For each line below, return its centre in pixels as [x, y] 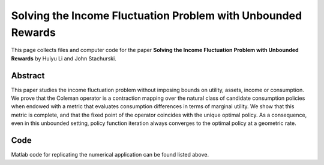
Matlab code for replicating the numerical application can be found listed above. [110, 155]
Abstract [28, 76]
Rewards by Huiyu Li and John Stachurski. [64, 58]
